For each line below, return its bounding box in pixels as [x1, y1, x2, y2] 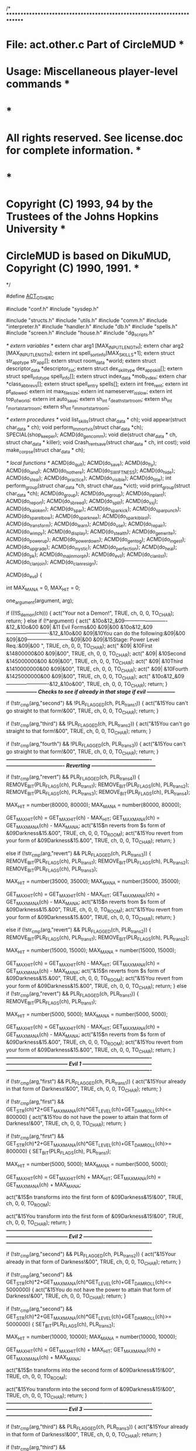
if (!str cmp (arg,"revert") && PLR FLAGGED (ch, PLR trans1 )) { [6, 990, 139, 998]
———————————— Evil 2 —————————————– [6, 1232, 153, 1239]
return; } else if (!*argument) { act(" [6, 617, 91, 625]
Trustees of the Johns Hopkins [6, 210, 159, 223]
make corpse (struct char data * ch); [6, 447, 85, 455]
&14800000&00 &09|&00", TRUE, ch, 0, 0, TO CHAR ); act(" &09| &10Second [6, 649, 186, 658]
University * [6, 223, 66, 236]
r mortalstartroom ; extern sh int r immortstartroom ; [6, 403, 110, 411]
